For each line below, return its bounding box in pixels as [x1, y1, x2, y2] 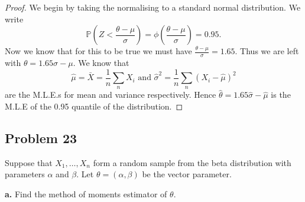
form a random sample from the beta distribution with [93, 156, 291, 168]
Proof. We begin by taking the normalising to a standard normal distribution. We [5, 1, 301, 13]
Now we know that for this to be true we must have [5, 45, 192, 57]
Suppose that [5, 156, 53, 168]
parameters [5, 168, 45, 180]
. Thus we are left [235, 45, 299, 57]
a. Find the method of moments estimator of [5, 188, 167, 200]
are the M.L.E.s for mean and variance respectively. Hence [5, 88, 216, 101]
